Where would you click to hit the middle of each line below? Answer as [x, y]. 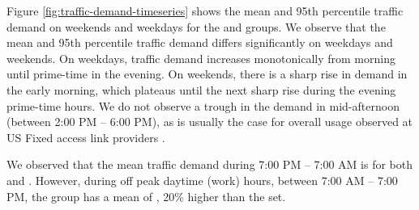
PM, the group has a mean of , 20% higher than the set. [146, 196]
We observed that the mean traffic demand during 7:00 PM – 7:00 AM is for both [210, 164]
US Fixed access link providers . [86, 137]
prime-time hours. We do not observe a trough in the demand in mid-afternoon [203, 105]
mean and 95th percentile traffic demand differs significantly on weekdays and [200, 42]
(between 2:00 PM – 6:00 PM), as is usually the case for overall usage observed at [210, 122]
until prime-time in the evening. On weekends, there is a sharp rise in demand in [207, 74]
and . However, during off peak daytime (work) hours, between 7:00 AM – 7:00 [202, 180]
